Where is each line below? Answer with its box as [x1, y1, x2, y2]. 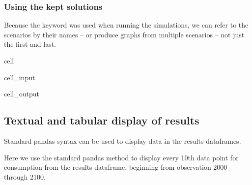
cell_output [4, 89, 39, 99]
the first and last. [4, 39, 56, 49]
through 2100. [4, 171, 46, 182]
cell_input [4, 72, 35, 82]
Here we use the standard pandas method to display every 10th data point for [4, 152, 239, 162]
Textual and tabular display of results [4, 113, 199, 128]
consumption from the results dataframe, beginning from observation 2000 [4, 162, 227, 172]
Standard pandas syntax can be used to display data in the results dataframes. [4, 135, 241, 146]
